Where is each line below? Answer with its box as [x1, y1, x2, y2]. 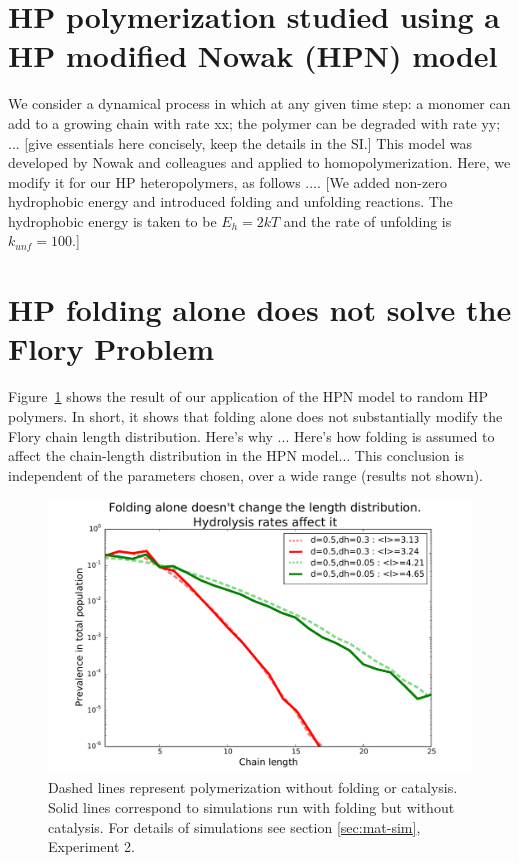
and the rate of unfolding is [283, 210, 452, 231]
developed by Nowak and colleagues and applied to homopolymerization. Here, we [8, 152, 511, 173]
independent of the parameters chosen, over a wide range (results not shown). [8, 464, 484, 485]
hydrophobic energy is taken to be [8, 210, 217, 231]
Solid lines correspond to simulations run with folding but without [48, 797, 455, 818]
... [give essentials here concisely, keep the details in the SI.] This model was [8, 132, 473, 153]
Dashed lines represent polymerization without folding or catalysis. [48, 777, 458, 798]
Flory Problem [8, 328, 215, 369]
